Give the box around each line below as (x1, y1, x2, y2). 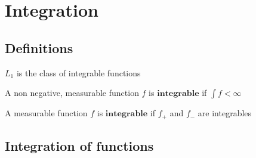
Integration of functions (5, 137, 154, 155)
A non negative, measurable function (5, 86, 139, 99)
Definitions (5, 38, 73, 57)
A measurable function (5, 107, 88, 119)
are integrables (198, 107, 252, 119)
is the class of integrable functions (16, 66, 141, 79)
